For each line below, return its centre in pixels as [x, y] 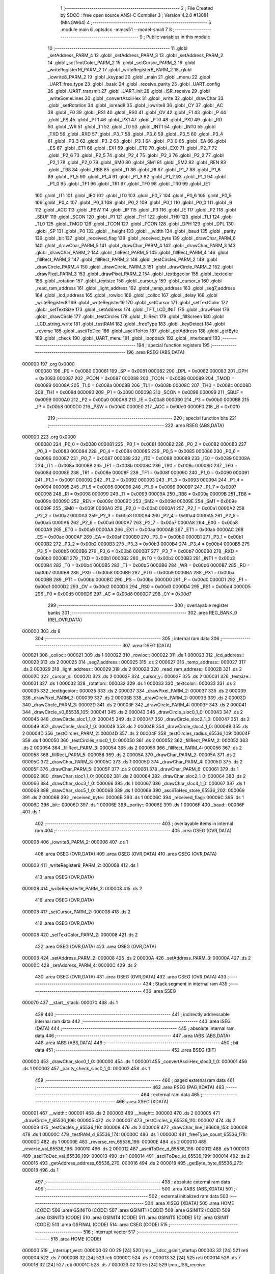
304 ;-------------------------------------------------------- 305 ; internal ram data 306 [127, 638]
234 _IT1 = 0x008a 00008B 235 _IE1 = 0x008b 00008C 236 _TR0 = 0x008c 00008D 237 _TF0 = [136, 465]
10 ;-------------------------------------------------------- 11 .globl [118, 48]
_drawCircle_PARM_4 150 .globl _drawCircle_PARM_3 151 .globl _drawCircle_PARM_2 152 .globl [134, 267]
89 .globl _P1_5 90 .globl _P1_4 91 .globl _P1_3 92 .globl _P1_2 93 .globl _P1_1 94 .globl [137, 176]
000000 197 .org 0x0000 [48, 364]
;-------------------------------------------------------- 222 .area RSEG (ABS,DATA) [136, 425]
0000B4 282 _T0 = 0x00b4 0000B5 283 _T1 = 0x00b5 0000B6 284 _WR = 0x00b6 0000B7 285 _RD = [143, 565]
